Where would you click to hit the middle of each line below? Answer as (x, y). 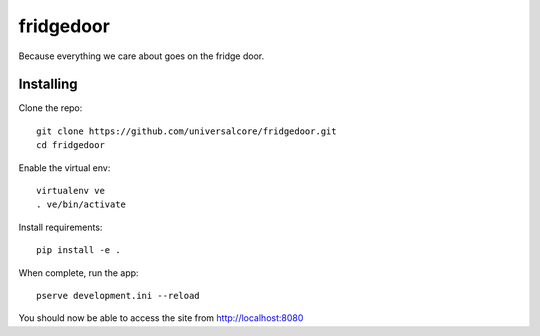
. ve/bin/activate (81, 204)
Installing (48, 84)
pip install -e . (78, 250)
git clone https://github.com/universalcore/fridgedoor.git (186, 131)
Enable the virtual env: (64, 167)
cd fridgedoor (70, 145)
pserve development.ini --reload (118, 295)
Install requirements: (60, 227)
